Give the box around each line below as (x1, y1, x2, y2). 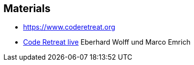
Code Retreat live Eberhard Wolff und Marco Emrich (23, 38, 191, 47)
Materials (3, 2, 51, 15)
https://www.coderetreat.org (23, 23, 115, 32)
